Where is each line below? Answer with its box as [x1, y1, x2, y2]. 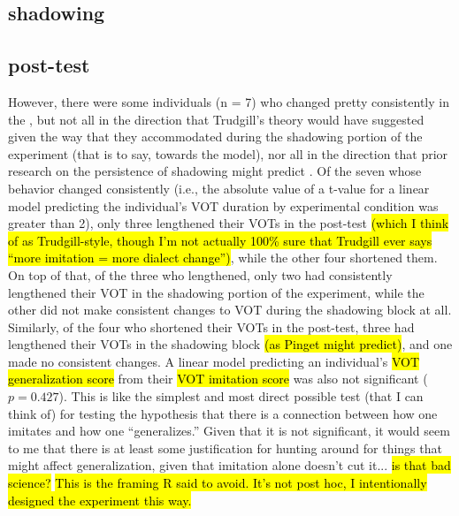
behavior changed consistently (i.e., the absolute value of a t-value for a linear [8, 178, 430, 197]
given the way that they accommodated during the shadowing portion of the [8, 127, 423, 146]
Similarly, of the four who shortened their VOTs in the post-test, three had [8, 317, 415, 336]
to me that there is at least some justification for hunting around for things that [8, 438, 442, 457]
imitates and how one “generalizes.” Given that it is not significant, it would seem [8, 421, 450, 440]
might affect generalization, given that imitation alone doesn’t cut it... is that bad [8, 456, 451, 474]
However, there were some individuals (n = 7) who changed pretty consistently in [8, 92, 449, 110]
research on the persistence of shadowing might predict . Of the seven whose [8, 162, 422, 180]
